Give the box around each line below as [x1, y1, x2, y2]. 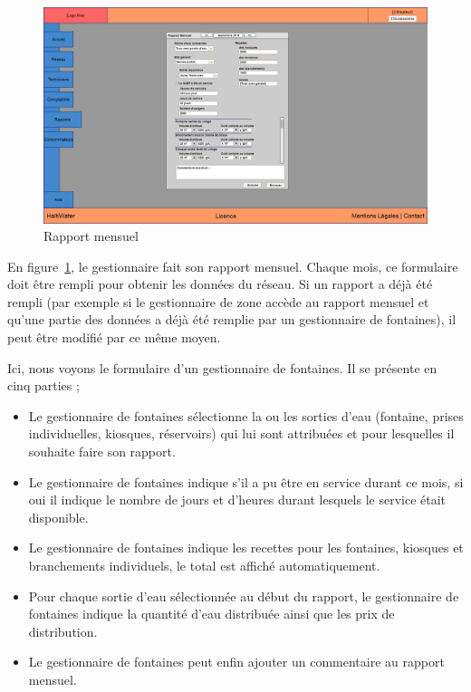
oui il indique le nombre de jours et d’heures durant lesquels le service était [28, 490, 447, 509]
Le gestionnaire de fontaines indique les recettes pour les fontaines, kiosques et [28, 538, 464, 557]
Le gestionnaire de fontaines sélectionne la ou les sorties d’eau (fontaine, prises [28, 406, 464, 425]
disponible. [28, 507, 89, 526]
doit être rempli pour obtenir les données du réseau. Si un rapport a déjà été [7, 274, 433, 293]
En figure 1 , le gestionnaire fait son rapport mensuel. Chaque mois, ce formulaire [7, 256, 458, 275]
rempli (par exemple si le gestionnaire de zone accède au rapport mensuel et [7, 292, 429, 311]
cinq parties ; [7, 376, 80, 395]
